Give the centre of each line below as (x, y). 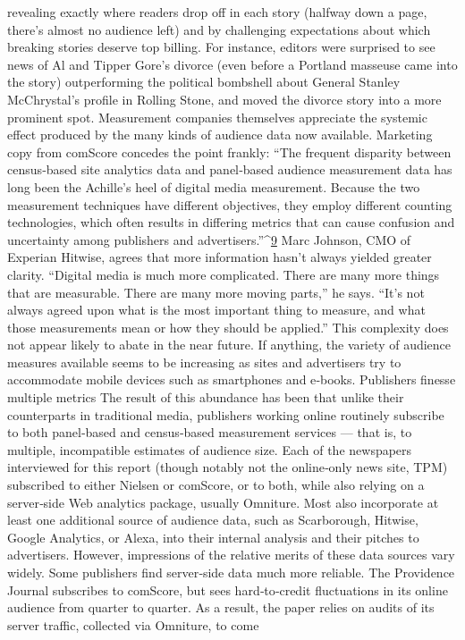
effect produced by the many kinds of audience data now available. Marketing (220, 135)
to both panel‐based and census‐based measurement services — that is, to (210, 432)
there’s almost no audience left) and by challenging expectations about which (219, 29)
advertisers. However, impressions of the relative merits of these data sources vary (231, 555)
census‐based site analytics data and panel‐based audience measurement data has (230, 169)
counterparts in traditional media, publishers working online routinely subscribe (226, 414)
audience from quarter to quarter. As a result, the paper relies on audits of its (221, 607)
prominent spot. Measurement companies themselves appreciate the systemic (217, 117)
